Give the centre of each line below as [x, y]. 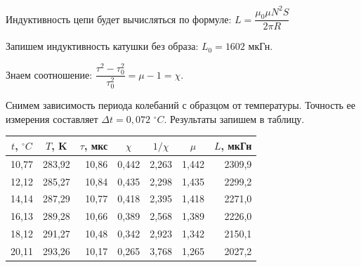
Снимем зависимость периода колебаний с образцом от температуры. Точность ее [180, 105]
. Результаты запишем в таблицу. [234, 118]
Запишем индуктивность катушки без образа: [102, 46]
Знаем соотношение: [49, 74]
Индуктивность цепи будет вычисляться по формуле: [119, 19]
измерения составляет [52, 118]
